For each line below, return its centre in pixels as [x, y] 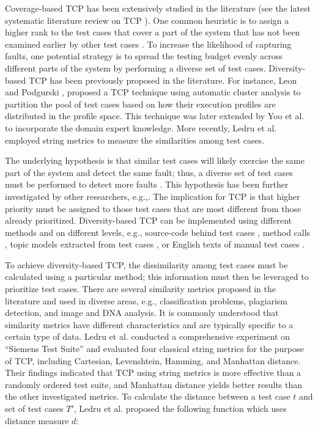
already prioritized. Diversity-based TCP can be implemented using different [149, 220]
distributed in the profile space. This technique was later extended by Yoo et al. [155, 116]
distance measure [37, 420]
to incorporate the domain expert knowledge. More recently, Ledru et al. [141, 127]
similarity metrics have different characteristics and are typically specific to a [149, 324]
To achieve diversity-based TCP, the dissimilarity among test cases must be [146, 264]
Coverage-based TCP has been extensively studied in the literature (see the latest [158, 8]
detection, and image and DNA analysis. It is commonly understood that [142, 313]
